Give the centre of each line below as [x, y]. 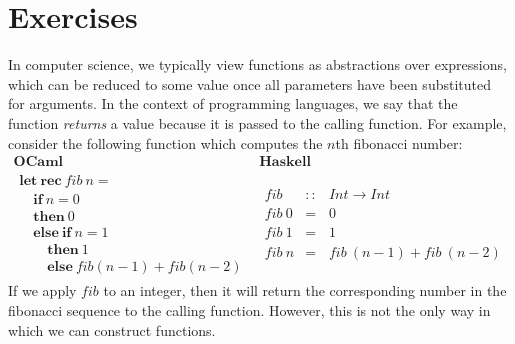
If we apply [42, 290]
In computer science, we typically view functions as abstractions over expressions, [257, 64]
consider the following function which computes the [165, 142]
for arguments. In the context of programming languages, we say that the [233, 103]
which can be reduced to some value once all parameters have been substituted [249, 83]
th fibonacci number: [399, 142]
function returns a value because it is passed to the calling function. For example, [257, 122]
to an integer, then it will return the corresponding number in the [305, 290]
